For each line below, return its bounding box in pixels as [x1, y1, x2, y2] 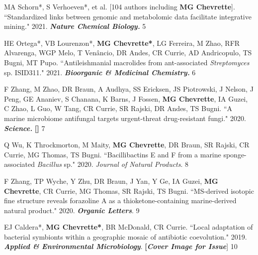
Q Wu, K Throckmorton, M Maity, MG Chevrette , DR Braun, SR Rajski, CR [4, 139, 250, 150]
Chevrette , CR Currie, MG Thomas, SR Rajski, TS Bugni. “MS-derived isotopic [4, 185, 254, 196]
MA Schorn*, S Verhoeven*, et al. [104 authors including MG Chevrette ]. [4, 1, 235, 11]
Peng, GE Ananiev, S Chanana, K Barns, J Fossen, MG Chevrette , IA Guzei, [4, 93, 248, 104]
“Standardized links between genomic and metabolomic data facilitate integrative [4, 11, 252, 21]
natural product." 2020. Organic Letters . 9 [4, 205, 140, 215]
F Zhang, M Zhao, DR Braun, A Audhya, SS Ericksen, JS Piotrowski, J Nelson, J [4, 84, 254, 94]
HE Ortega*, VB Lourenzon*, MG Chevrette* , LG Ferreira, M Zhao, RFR [4, 37, 240, 48]
